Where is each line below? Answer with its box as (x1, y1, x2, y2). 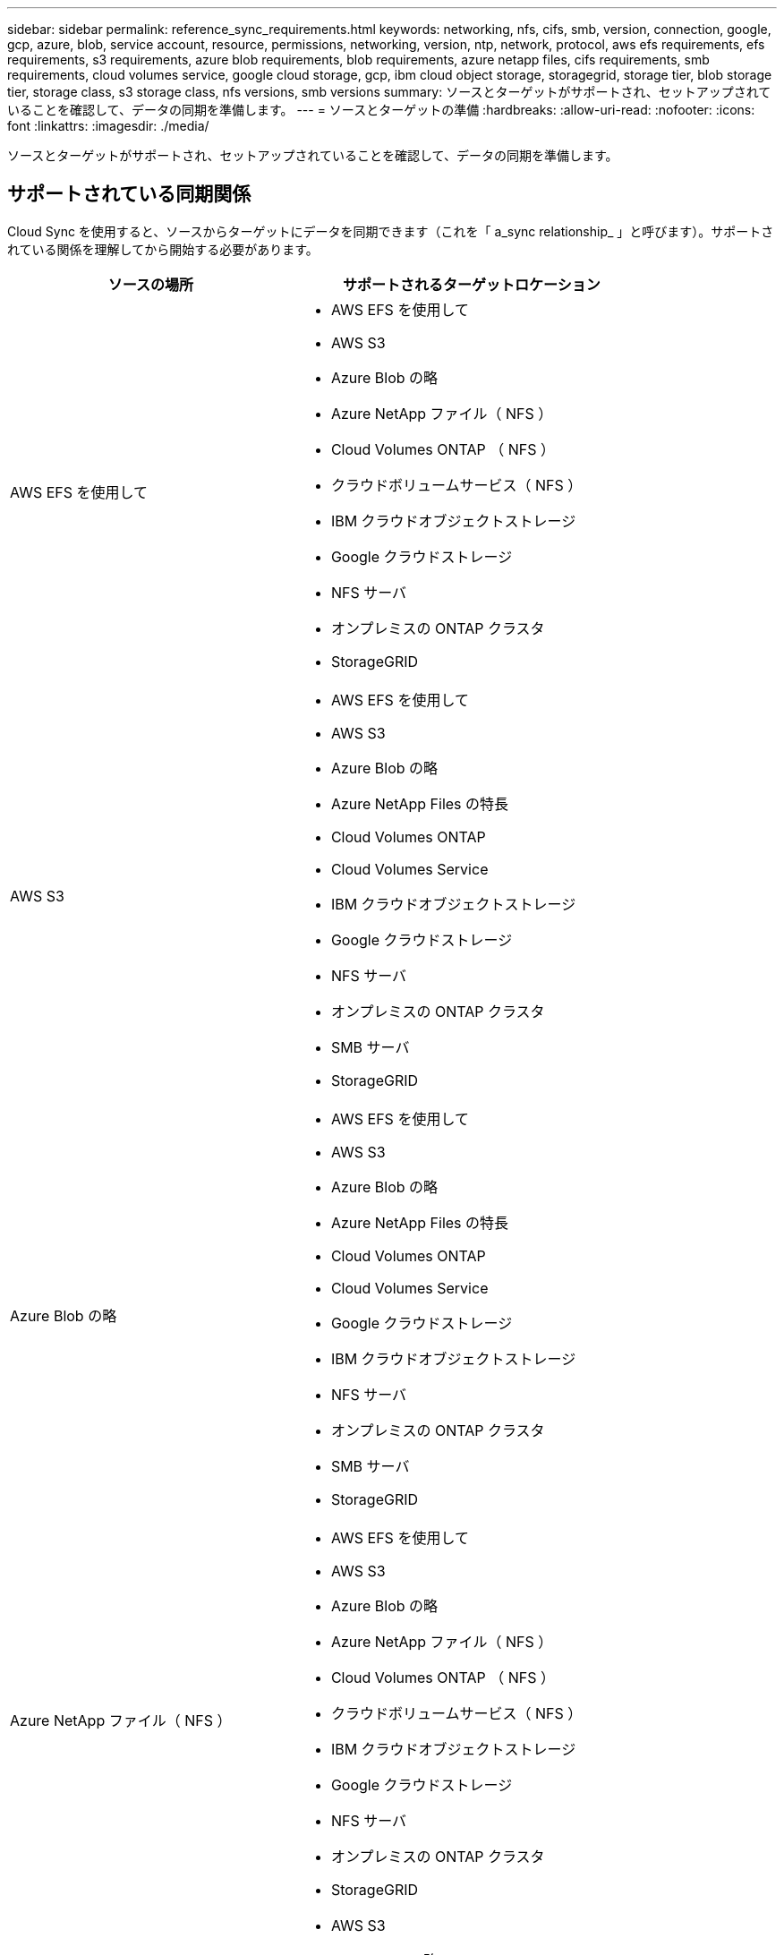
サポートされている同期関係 (7, 183, 251, 206)
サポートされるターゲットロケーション (343, 275, 601, 294)
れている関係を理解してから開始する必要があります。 (7, 241, 319, 257)
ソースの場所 (107, 275, 194, 294)
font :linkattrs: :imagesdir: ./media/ (7, 118, 209, 133)
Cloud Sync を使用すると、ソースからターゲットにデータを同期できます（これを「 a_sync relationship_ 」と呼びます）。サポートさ (7, 223, 774, 239)
